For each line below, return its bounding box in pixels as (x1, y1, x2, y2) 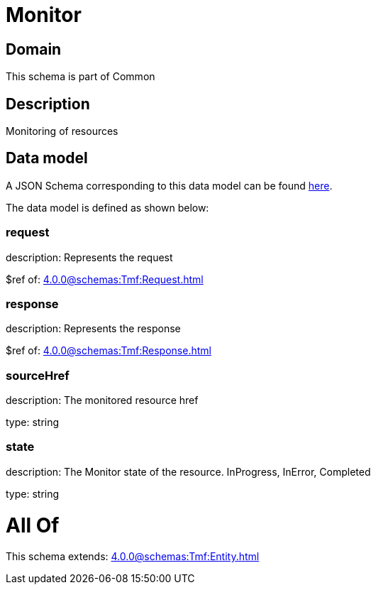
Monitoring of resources (6, 125, 118, 138)
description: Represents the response (6, 322, 181, 335)
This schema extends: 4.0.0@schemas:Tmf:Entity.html (6, 550, 260, 563)
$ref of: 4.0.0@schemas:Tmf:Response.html (6, 344, 211, 357)
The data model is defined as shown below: (6, 201, 209, 214)
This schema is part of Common (6, 70, 155, 83)
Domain (6, 40, 62, 58)
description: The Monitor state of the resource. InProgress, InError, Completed (6, 465, 371, 478)
